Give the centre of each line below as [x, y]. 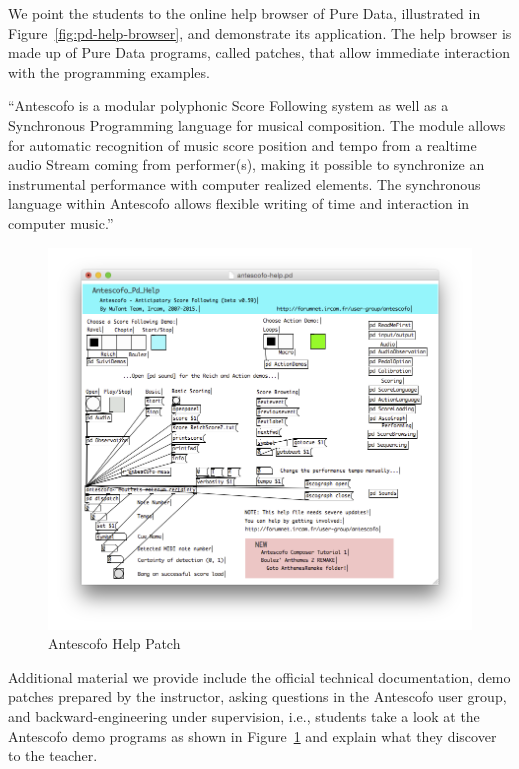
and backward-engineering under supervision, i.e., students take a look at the [244, 715]
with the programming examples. [109, 71]
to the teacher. [53, 755]
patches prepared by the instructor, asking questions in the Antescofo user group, [257, 696]
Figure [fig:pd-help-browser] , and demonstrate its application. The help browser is [260, 32]
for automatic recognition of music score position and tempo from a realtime [242, 144]
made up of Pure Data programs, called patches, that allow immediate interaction [259, 52]
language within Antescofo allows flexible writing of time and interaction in [239, 203]
